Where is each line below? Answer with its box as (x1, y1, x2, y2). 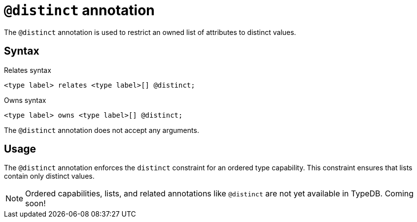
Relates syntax (4, 65, 51, 74)
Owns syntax (4, 95, 46, 104)
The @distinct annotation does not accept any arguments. (4, 126, 199, 134)
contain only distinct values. (4, 172, 95, 181)
